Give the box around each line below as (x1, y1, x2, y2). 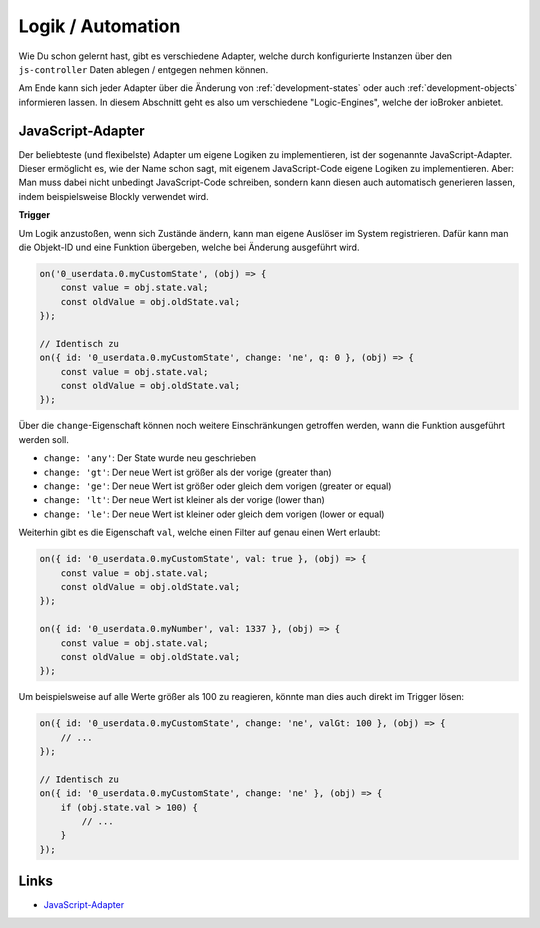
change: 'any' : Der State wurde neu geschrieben (43, 452, 257, 464)
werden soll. (18, 433, 69, 445)
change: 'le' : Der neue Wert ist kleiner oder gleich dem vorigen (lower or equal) (43, 508, 385, 520)
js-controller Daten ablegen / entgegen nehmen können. (18, 63, 269, 75)
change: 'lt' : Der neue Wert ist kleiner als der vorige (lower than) (43, 494, 325, 506)
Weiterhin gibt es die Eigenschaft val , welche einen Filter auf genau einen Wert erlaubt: (18, 526, 381, 539)
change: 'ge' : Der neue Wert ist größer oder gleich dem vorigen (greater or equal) (43, 480, 392, 492)
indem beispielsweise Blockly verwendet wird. (18, 190, 209, 202)
